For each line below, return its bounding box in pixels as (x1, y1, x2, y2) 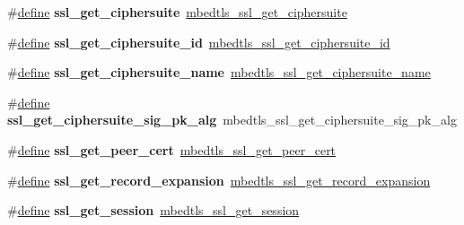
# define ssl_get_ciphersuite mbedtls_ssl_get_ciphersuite (7, 3, 347, 21)
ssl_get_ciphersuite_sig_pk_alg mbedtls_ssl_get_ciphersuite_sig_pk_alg (7, 110, 457, 129)
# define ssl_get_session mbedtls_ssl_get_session (7, 201, 300, 220)
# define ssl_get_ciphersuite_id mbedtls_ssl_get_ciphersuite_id (7, 32, 390, 51)
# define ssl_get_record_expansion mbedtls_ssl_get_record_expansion (7, 170, 431, 189)
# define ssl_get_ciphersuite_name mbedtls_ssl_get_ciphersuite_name (7, 63, 431, 82)
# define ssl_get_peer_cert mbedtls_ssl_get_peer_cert (7, 140, 337, 159)
